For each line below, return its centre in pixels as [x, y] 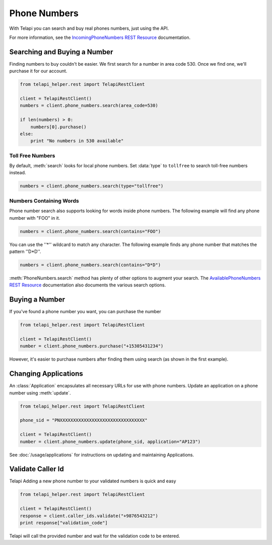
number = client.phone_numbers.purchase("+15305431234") [92, 346]
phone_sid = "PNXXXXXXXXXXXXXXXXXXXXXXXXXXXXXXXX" [84, 420]
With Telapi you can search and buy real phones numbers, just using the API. [89, 28]
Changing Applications [46, 374]
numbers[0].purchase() [58, 127]
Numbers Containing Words [44, 201]
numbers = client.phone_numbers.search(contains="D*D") [90, 265]
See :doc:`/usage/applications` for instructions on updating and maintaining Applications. [102, 455]
